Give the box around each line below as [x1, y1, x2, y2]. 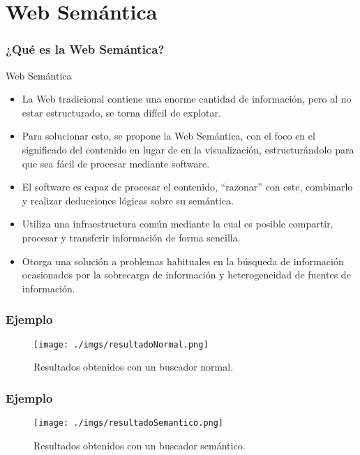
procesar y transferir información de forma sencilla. [22, 230, 241, 244]
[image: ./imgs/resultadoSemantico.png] [33, 418, 224, 428]
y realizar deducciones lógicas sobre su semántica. [22, 193, 234, 207]
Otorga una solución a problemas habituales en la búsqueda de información [22, 253, 344, 268]
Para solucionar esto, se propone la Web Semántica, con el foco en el [22, 128, 315, 143]
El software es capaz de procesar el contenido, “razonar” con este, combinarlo [22, 179, 353, 194]
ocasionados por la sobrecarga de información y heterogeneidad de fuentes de [22, 267, 351, 282]
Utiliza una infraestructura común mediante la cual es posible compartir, [22, 216, 333, 231]
